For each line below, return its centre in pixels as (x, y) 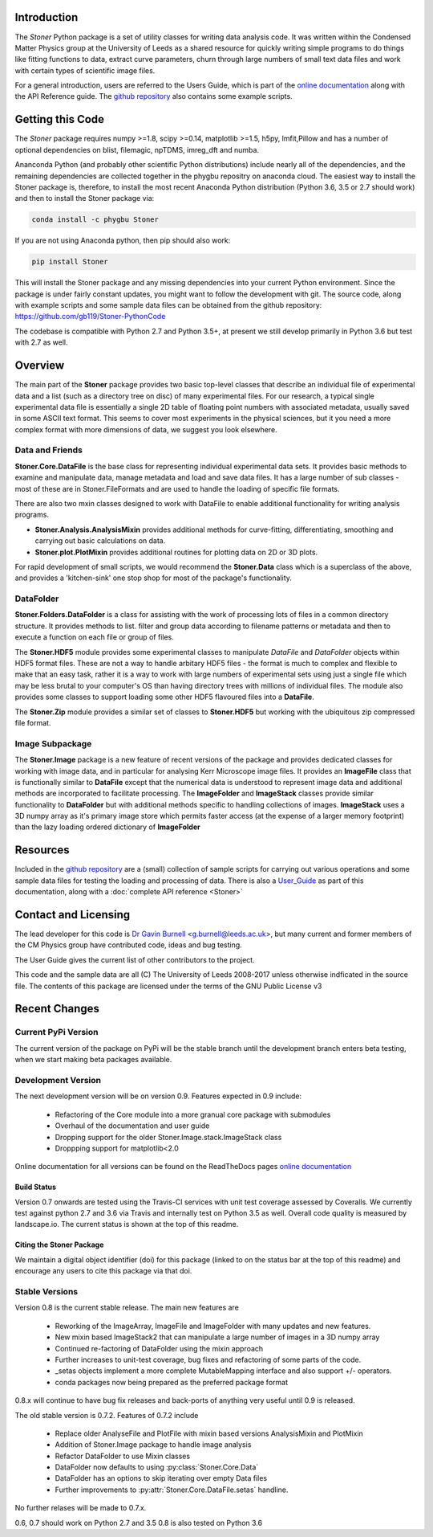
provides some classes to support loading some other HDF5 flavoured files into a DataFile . (164, 697)
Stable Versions (47, 1292)
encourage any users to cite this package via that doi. (103, 1271)
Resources (42, 850)
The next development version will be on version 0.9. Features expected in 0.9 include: (158, 1096)
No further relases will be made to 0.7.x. (81, 1508)
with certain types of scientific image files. (85, 70)
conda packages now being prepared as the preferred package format (172, 1382)
